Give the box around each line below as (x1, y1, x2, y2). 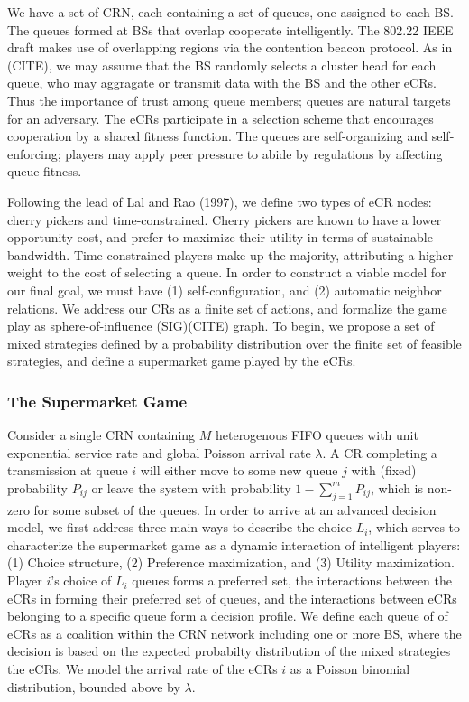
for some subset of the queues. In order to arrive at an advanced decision (33, 500, 437, 519)
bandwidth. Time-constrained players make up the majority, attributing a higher (7, 245, 454, 264)
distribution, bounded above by (7, 677, 180, 696)
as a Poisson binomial (290, 660, 410, 679)
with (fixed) (351, 461, 417, 480)
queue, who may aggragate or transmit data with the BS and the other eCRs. (7, 73, 437, 92)
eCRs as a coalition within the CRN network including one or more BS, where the (7, 623, 462, 642)
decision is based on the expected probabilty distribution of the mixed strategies (7, 641, 451, 660)
